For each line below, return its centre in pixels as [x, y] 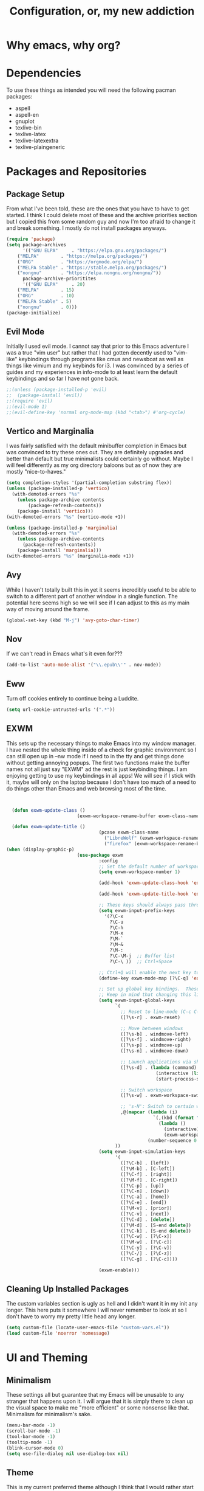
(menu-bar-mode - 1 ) [31, 1425]
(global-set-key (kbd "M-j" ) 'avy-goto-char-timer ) [73, 620]
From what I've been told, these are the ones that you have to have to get [98, 209]
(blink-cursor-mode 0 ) [35, 1448]
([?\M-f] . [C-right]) [149, 1180]
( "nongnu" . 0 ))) [47, 307]
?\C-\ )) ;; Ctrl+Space [141, 961]
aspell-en [27, 115]
